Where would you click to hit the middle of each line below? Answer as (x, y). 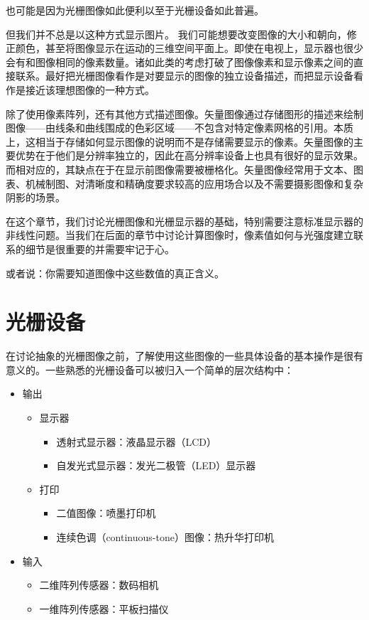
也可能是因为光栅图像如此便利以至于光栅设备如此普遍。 (135, 10)
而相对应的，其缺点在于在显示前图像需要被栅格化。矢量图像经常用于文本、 (180, 169)
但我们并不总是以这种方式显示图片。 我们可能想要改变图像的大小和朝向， (176, 34)
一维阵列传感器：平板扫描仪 (104, 608)
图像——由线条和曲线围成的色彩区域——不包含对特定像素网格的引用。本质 (180, 128)
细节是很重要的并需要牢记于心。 (100, 248)
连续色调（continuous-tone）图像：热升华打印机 (165, 536)
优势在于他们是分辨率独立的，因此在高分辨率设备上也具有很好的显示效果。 (189, 155)
